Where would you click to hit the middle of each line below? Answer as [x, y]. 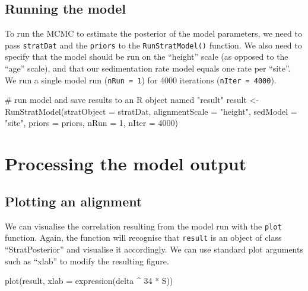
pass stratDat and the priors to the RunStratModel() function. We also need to [153, 45]
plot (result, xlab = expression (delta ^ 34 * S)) [89, 281]
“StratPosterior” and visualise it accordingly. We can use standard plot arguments [154, 249]
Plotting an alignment [74, 201]
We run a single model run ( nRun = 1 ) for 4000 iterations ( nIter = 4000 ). [141, 80]
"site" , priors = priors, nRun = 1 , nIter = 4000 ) [91, 123]
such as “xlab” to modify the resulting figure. [87, 261]
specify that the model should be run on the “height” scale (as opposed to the [147, 56]
